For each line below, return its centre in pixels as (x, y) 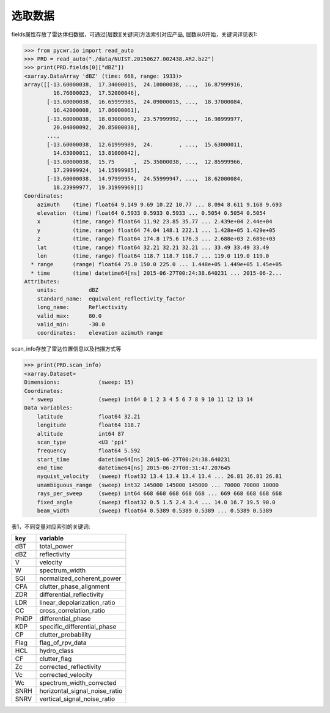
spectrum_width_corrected (78, 683)
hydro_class (57, 651)
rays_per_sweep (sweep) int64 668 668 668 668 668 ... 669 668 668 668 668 (159, 494)
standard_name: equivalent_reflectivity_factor (111, 299)
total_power (56, 547)
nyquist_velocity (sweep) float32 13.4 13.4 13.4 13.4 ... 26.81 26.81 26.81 (159, 476)
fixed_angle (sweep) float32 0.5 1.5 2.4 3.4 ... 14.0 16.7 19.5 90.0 (156, 502)
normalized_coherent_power (80, 578)
